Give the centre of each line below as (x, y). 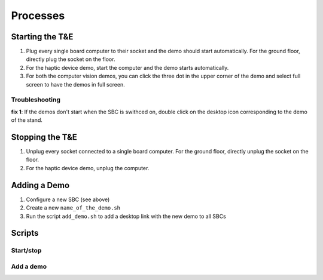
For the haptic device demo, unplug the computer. (88, 168)
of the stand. (27, 120)
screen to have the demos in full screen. (75, 84)
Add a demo (29, 266)
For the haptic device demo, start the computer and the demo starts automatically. (127, 67)
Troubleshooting (36, 100)
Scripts (25, 233)
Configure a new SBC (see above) (68, 199)
